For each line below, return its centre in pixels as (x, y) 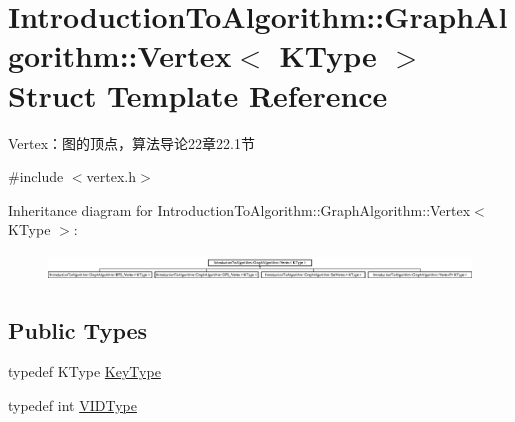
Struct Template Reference (198, 94)
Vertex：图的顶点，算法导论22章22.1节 (131, 142)
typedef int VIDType (72, 404)
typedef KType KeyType (84, 371)
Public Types (78, 329)
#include (36, 176)
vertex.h (111, 176)
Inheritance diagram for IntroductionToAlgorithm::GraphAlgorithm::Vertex (239, 209)
